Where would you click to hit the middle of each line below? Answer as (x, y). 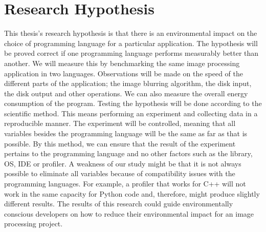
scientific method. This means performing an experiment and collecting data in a (131, 113)
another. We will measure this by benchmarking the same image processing (122, 63)
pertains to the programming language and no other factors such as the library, (128, 153)
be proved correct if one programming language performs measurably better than (131, 53)
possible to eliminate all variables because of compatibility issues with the (120, 173)
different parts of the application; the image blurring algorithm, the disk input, (128, 83)
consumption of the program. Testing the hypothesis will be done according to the (133, 103)
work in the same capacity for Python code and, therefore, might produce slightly (132, 193)
